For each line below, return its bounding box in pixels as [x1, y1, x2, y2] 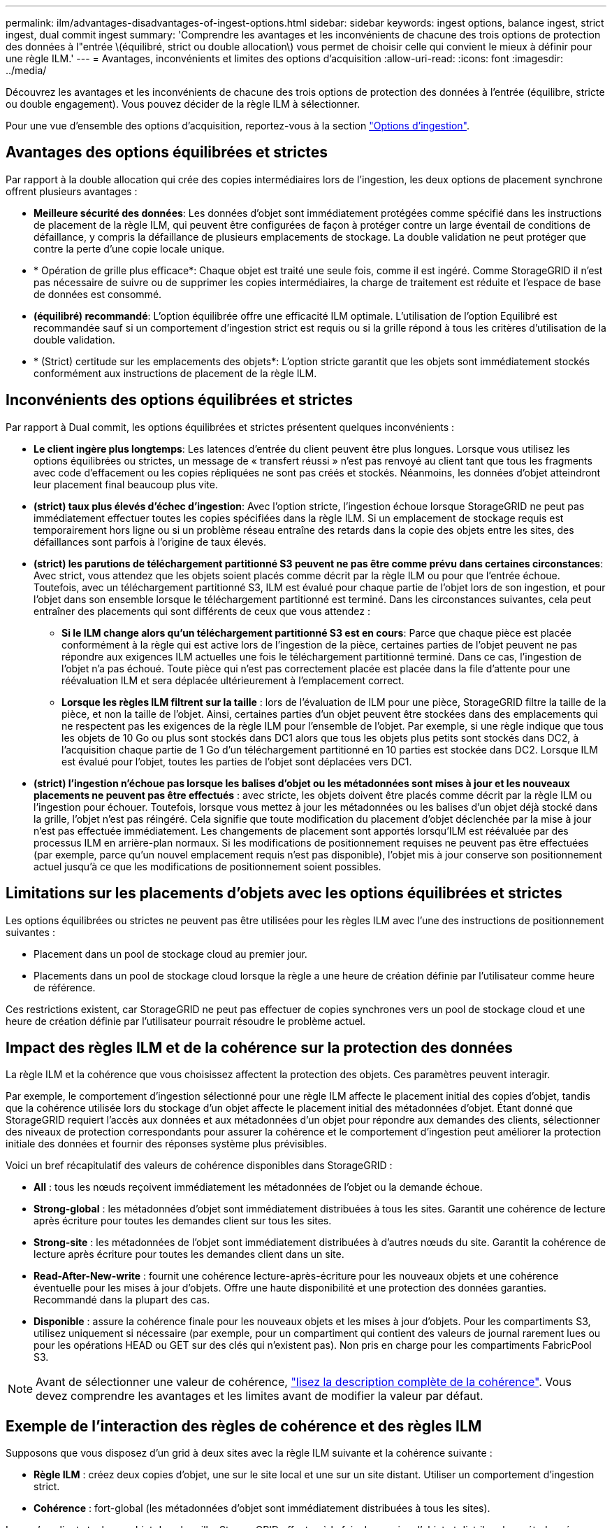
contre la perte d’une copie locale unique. [34, 242, 225, 255]
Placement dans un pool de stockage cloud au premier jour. [34, 947, 307, 960]
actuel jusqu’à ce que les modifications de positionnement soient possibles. [34, 860, 381, 872]
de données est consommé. [34, 288, 162, 300]
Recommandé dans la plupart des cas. [34, 1294, 210, 1306]
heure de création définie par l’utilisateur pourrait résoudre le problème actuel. [6, 1014, 366, 1027]
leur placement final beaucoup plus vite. [34, 478, 218, 490]
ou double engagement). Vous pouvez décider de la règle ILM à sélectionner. [6, 98, 360, 110]
